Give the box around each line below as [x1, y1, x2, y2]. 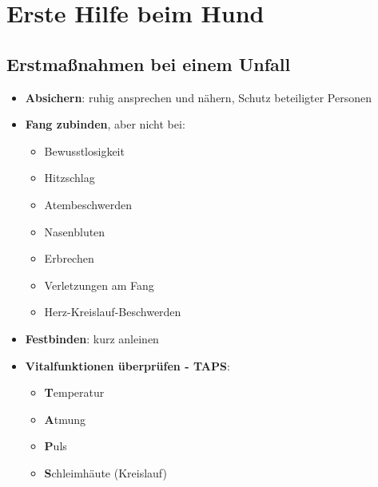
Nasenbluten [44, 223, 105, 240]
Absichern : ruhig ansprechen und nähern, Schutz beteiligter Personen [25, 89, 372, 105]
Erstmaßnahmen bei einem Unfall [6, 51, 291, 76]
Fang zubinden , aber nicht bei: [25, 116, 185, 133]
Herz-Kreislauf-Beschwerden [44, 303, 181, 320]
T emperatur [44, 384, 105, 401]
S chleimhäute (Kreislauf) [44, 464, 167, 481]
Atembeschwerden [44, 196, 132, 212]
